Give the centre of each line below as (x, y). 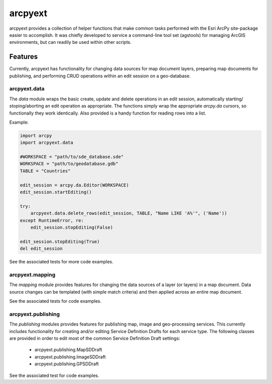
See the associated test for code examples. (54, 375)
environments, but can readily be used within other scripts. (71, 42)
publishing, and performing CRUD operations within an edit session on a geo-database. (100, 76)
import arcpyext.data (47, 143)
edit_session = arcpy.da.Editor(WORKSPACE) (75, 185)
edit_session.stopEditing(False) (72, 227)
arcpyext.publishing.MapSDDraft (69, 350)
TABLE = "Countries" (45, 171)
